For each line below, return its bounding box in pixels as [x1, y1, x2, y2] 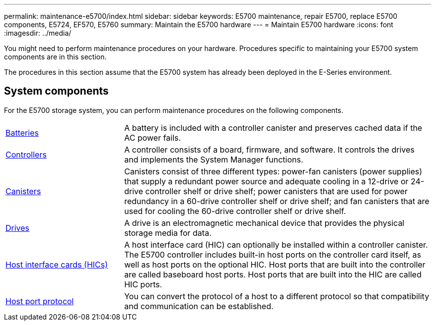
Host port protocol [5, 296, 74, 306]
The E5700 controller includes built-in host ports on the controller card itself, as [124, 249, 421, 260]
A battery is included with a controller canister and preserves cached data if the [124, 122, 423, 133]
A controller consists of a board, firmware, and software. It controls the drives [124, 144, 415, 155]
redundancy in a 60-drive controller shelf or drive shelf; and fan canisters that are [124, 196, 430, 206]
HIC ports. [124, 279, 162, 289]
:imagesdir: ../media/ [4, 29, 72, 37]
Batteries [5, 127, 39, 138]
